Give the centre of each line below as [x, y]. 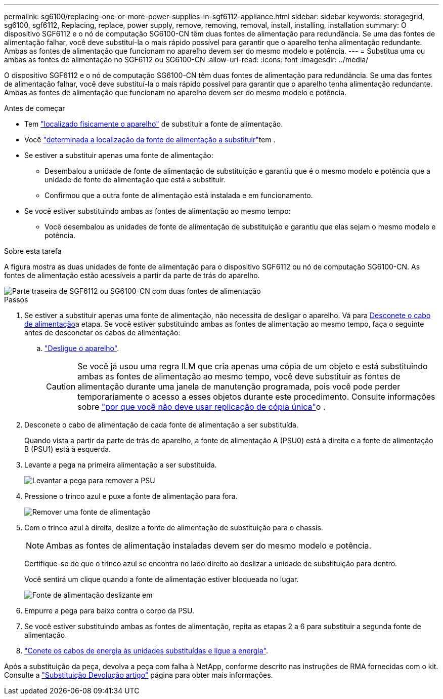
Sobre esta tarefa [33, 251]
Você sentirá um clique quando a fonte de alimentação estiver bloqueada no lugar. [162, 579]
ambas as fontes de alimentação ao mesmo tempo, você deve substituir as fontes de [239, 376]
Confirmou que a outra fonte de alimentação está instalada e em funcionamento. [179, 195]
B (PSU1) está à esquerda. [68, 449]
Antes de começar [35, 108]
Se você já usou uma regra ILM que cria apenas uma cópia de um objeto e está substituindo [253, 366]
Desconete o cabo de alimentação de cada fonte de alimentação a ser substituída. [161, 425]
